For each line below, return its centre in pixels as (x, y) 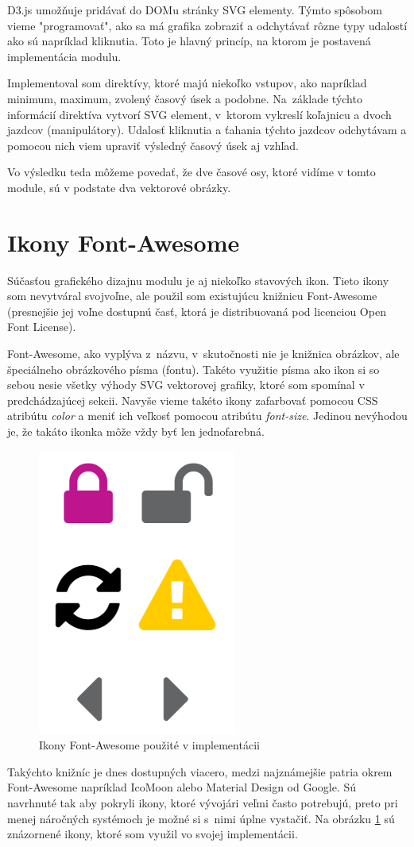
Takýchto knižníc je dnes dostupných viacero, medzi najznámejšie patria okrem (200, 771)
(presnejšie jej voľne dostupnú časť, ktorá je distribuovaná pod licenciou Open (197, 311)
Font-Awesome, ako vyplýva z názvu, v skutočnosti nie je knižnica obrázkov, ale (203, 354)
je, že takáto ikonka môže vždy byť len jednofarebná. (136, 431)
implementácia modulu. (64, 56)
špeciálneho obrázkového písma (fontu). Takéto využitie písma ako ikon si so (193, 369)
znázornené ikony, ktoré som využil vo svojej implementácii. (153, 834)
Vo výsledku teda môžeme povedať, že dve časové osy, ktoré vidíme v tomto (192, 172)
